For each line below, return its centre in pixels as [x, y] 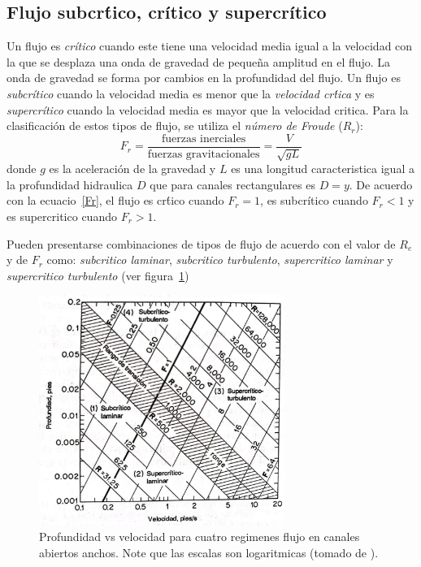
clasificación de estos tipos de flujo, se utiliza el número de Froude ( [175, 126]
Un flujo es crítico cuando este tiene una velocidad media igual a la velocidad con [210, 46]
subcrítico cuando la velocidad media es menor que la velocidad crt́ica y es [191, 93]
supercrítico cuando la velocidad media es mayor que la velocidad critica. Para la [208, 109]
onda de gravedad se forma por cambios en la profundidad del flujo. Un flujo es [204, 78]
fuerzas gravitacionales [204, 154]
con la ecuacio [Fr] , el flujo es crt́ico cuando [115, 200]
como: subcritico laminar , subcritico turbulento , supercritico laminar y [220, 260]
